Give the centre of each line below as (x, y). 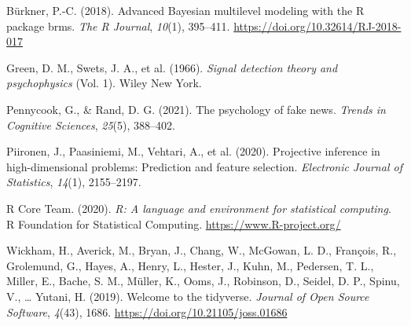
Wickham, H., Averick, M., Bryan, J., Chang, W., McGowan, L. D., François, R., (202, 250)
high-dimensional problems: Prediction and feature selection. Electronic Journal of (204, 166)
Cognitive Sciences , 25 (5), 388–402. (91, 125)
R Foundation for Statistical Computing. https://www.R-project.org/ (174, 223)
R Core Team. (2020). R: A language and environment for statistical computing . (199, 208)
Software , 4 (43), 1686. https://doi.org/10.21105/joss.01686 (147, 311)
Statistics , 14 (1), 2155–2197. (74, 182)
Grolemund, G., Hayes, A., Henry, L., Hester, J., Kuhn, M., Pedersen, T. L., (190, 265)
